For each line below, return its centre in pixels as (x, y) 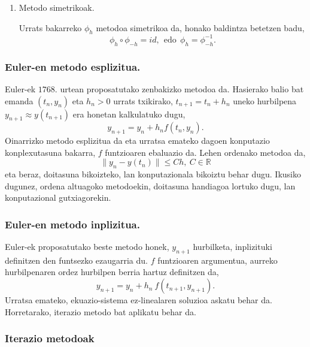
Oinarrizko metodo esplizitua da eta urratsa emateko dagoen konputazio (137, 141)
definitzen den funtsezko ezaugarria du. (76, 260)
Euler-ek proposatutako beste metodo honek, (87, 247)
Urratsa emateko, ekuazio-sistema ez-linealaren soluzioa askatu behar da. (139, 300)
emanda (19, 100)
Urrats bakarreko (50, 27)
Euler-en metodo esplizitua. (73, 66)
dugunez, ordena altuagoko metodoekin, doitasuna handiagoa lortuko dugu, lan (150, 185)
